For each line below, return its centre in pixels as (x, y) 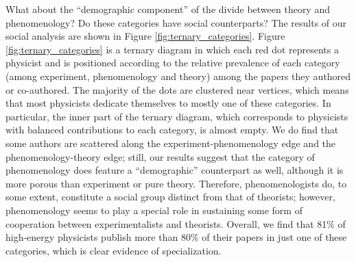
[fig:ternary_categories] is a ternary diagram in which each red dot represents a (172, 49)
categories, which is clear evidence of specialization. (114, 250)
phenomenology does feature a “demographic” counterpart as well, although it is (175, 170)
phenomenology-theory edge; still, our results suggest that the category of (160, 156)
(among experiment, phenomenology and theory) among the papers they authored (178, 76)
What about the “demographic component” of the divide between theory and (168, 9)
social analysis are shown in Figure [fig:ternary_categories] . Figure (145, 36)
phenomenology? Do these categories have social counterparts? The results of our (176, 22)
